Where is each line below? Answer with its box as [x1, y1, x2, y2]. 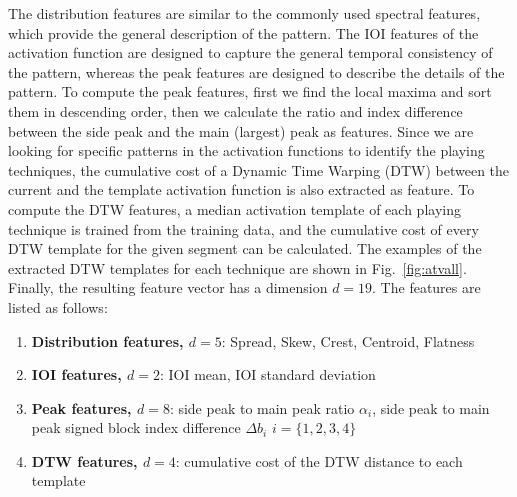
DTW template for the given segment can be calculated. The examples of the [8, 238, 482, 259]
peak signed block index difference [31, 417, 241, 438]
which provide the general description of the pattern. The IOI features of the [8, 22, 479, 43]
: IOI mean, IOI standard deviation [159, 364, 376, 385]
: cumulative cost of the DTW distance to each [175, 450, 463, 471]
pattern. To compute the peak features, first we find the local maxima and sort [8, 81, 492, 102]
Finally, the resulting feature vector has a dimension [8, 277, 328, 298]
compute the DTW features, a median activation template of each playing [8, 198, 461, 219]
